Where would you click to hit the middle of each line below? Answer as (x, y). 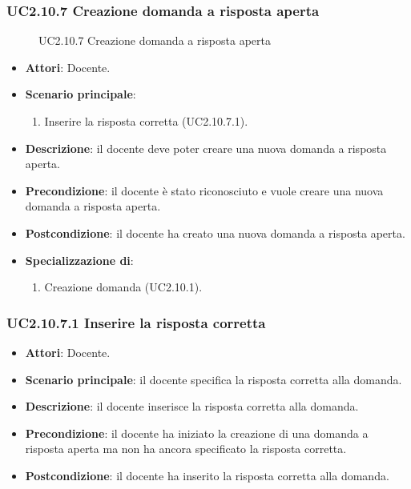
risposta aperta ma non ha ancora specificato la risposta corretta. (186, 449)
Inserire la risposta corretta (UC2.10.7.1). (146, 121)
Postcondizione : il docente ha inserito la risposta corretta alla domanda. (207, 475)
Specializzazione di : (79, 260)
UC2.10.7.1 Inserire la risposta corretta (136, 322)
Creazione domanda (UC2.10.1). (123, 287)
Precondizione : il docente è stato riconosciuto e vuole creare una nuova (204, 190)
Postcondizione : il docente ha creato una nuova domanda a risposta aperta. (215, 232)
